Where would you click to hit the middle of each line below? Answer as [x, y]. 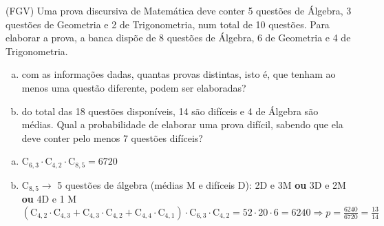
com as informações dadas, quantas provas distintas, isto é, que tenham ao [179, 74]
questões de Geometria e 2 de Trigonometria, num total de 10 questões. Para [168, 24]
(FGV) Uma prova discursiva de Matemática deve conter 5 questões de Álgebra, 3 [179, 10]
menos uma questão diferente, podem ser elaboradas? [134, 87]
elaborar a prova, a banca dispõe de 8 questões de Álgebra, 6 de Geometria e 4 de [178, 38]
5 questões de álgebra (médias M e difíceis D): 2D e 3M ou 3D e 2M [202, 184]
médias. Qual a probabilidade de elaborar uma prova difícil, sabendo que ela [182, 124]
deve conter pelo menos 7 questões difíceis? [112, 137]
